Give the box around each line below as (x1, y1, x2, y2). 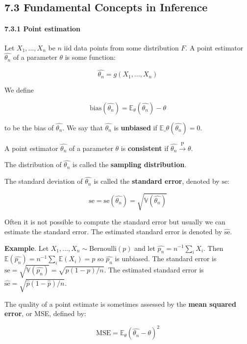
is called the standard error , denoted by (94, 176, 220, 186)
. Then (203, 243, 223, 253)
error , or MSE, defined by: (4, 308, 86, 319)
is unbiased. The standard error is (115, 253, 217, 264)
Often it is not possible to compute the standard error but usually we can (4, 217, 225, 227)
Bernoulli (89, 245, 117, 252)
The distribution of (4, 159, 62, 170)
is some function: (65, 52, 116, 62)
